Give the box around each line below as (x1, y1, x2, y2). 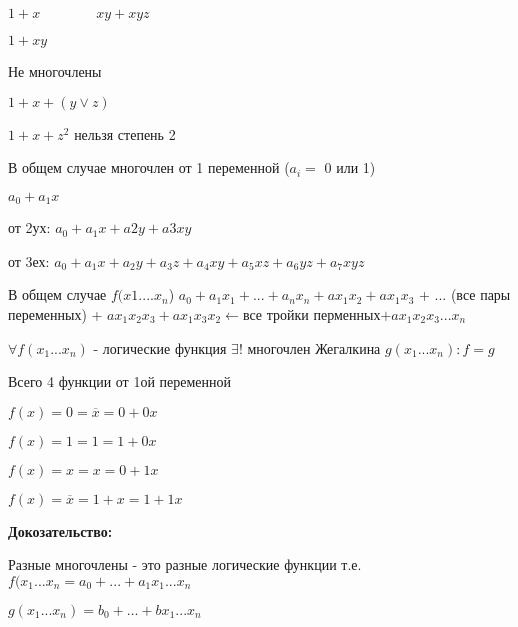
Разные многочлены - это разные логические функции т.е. (8, 554, 362, 575)
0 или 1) (324, 157, 376, 178)
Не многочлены (8, 61, 102, 81)
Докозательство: (8, 520, 113, 541)
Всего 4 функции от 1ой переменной (8, 371, 232, 392)
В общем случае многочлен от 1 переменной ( (8, 157, 290, 178)
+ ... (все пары (419, 284, 511, 305)
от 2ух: (8, 217, 51, 238)
